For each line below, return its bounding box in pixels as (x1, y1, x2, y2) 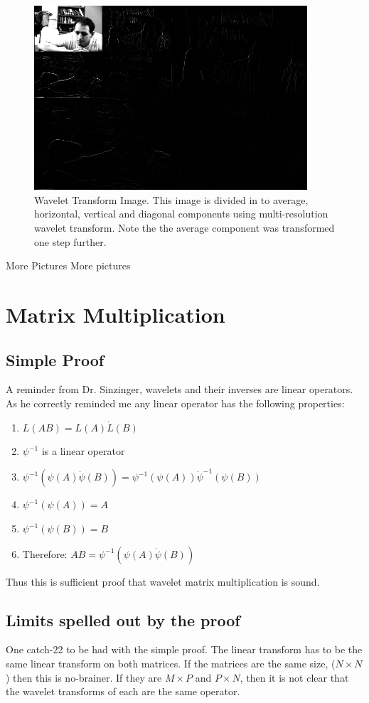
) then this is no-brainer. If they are (6, 670, 162, 685)
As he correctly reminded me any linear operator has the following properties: (6, 395, 345, 410)
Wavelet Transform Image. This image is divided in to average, (34, 192, 309, 207)
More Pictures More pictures (6, 258, 131, 273)
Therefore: (22, 546, 68, 561)
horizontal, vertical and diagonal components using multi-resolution (34, 206, 328, 221)
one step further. (34, 234, 107, 249)
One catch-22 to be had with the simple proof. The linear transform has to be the (6, 642, 363, 657)
